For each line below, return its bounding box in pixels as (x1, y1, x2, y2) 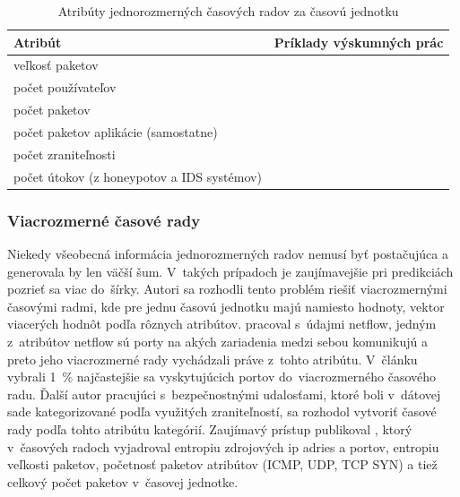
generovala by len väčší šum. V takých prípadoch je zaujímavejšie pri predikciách (7, 261, 454, 280)
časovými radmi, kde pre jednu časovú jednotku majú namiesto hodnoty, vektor (7, 296, 445, 315)
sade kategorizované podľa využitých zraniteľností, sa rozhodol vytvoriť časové (7, 402, 437, 421)
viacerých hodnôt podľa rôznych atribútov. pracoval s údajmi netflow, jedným (7, 314, 437, 333)
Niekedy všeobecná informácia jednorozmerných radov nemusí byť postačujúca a (7, 244, 448, 262)
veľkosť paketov (13, 56, 99, 74)
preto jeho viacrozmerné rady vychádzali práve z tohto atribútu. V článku (7, 349, 418, 368)
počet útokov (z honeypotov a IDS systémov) (13, 167, 262, 185)
